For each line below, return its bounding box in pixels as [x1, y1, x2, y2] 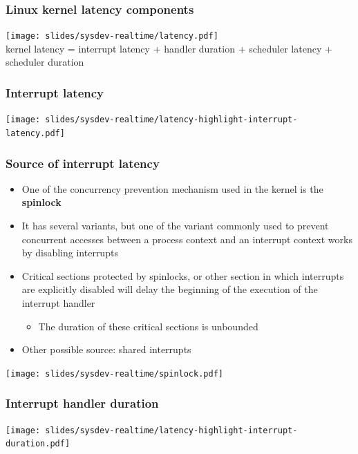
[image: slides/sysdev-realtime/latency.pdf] [6, 31, 218, 41]
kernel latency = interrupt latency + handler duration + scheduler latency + [6, 41, 332, 55]
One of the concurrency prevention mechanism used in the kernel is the [21, 181, 323, 196]
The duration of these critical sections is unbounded [38, 319, 258, 333]
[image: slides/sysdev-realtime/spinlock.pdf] [6, 368, 223, 379]
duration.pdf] [6, 439, 70, 449]
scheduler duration [6, 55, 84, 69]
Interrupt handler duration [6, 395, 159, 412]
